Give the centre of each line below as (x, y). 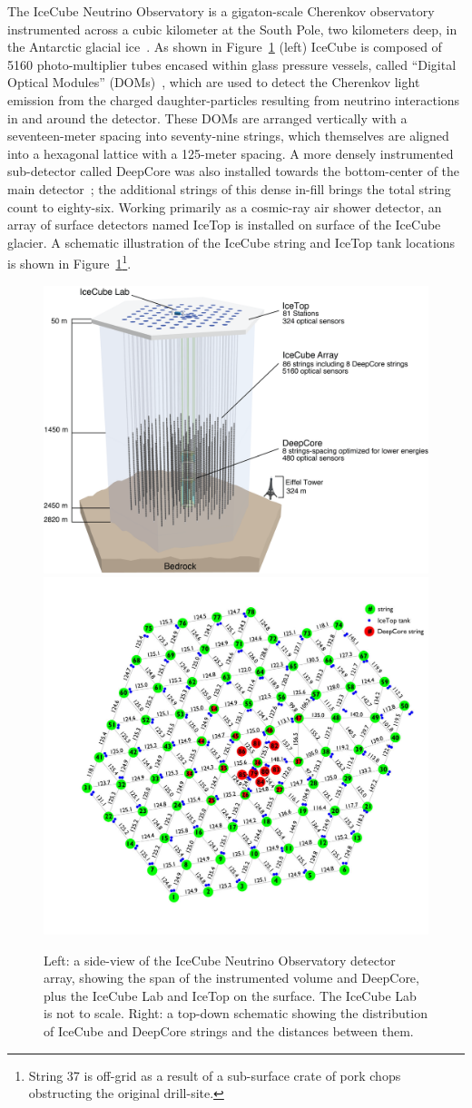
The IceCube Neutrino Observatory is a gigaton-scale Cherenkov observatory (221, 11)
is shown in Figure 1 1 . (69, 262)
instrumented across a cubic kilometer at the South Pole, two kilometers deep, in (232, 29)
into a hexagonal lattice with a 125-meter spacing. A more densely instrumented (231, 153)
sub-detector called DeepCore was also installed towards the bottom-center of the (234, 171)
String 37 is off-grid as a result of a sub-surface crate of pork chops (215, 1075)
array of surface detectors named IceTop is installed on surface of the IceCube (224, 225)
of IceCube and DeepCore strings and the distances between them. (229, 1031)
